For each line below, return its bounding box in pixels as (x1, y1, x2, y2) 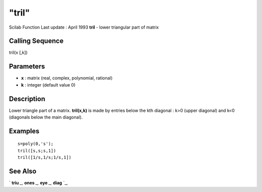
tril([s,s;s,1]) (17, 148, 56, 153)
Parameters (9, 62, 45, 70)
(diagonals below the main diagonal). (9, 114, 83, 120)
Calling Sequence (9, 37, 64, 45)
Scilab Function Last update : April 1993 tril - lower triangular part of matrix (9, 24, 159, 30)
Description (9, 95, 46, 103)
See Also (9, 167, 36, 175)
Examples (9, 127, 40, 135)
